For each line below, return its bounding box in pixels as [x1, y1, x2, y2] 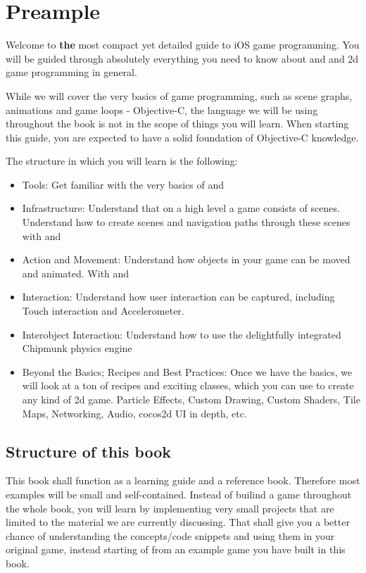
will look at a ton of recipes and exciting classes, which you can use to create [22, 378, 354, 393]
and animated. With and [22, 265, 130, 280]
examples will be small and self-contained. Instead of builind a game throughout [6, 486, 352, 501]
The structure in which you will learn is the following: [6, 153, 238, 168]
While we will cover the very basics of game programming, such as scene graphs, [6, 88, 353, 103]
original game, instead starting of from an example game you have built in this [6, 542, 346, 557]
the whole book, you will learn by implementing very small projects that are [6, 500, 334, 515]
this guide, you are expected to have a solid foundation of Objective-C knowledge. [6, 130, 359, 144]
